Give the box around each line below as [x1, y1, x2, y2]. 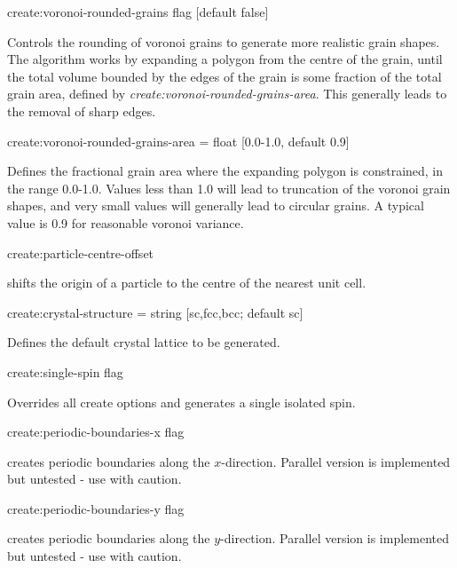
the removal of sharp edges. [7, 101, 156, 120]
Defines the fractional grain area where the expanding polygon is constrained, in [7, 162, 444, 180]
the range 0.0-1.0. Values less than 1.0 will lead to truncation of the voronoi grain [7, 178, 451, 197]
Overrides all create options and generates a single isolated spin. [7, 392, 356, 411]
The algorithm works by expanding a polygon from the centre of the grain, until [7, 50, 443, 68]
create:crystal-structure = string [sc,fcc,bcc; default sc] [7, 303, 303, 321]
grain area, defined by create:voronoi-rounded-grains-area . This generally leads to [7, 84, 447, 103]
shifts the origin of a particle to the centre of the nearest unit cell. [7, 273, 366, 292]
